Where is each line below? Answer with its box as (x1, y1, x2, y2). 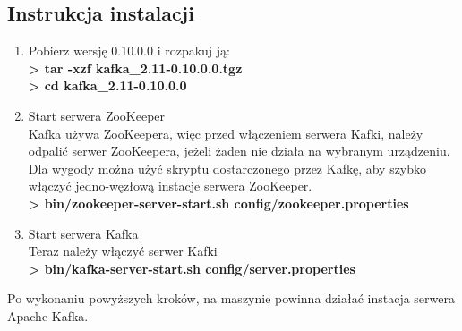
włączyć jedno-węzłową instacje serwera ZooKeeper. (28, 176, 312, 195)
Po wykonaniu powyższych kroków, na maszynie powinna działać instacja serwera (7, 289, 455, 308)
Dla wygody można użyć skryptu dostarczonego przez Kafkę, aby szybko (28, 158, 427, 177)
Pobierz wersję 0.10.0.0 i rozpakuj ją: (28, 41, 230, 60)
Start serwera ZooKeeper (28, 106, 166, 124)
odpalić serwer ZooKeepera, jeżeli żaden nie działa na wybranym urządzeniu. (28, 141, 450, 160)
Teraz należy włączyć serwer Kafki (28, 242, 218, 260)
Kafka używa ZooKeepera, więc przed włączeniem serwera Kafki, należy (28, 123, 423, 142)
